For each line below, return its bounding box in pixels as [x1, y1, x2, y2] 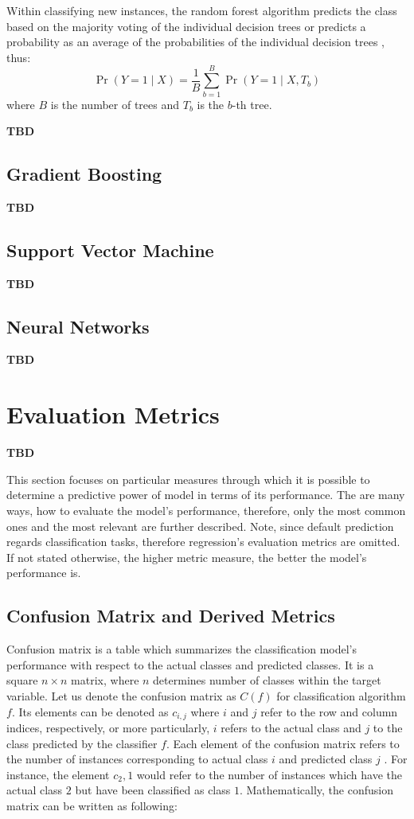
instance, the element [6, 766, 110, 782]
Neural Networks [6, 314, 150, 338]
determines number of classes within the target [153, 672, 381, 688]
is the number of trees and [50, 96, 180, 112]
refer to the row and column [260, 703, 398, 720]
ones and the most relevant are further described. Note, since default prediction [6, 517, 394, 534]
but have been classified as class [75, 782, 231, 798]
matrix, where [71, 672, 139, 688]
